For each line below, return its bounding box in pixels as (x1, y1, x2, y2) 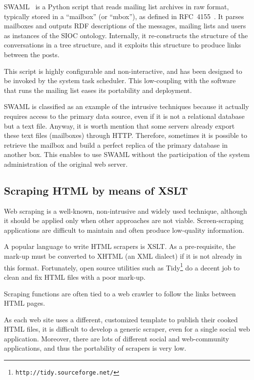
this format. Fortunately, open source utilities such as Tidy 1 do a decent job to (4, 261, 240, 272)
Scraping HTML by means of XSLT (4, 182, 188, 198)
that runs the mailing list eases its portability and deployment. (4, 85, 192, 95)
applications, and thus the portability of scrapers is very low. (4, 343, 187, 353)
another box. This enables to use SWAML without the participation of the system (4, 149, 250, 159)
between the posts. (4, 49, 60, 59)
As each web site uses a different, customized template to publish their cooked (4, 314, 238, 324)
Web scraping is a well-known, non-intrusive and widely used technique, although (4, 205, 247, 216)
